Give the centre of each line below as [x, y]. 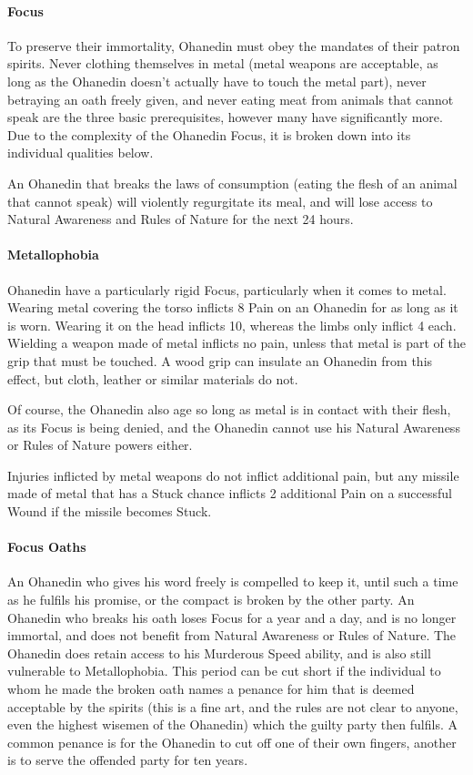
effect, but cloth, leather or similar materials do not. [153, 378]
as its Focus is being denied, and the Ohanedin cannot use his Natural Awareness [234, 427]
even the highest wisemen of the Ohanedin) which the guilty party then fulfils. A [232, 724]
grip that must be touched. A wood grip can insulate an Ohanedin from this [220, 360]
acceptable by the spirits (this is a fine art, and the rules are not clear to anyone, [233, 706]
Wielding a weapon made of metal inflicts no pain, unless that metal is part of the [236, 343]
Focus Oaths [47, 547]
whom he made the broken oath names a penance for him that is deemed [211, 689]
